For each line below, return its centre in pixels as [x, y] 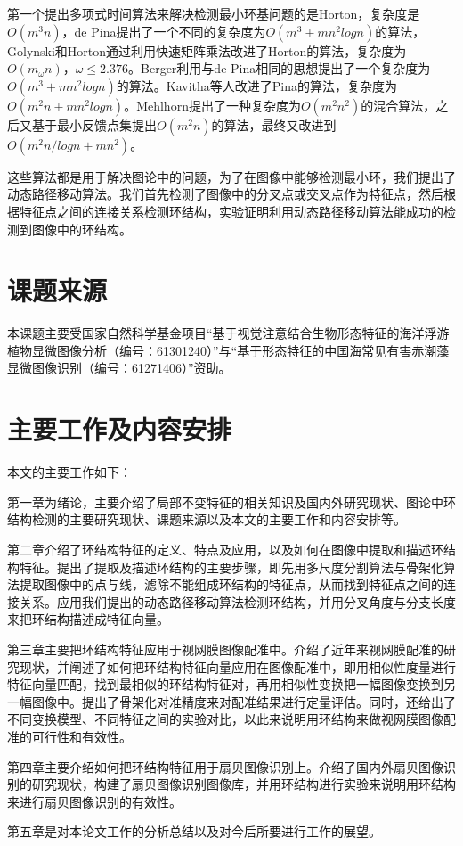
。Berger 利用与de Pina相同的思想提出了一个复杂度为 [280, 68]
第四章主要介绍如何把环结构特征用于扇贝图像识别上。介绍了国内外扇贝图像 [225, 766]
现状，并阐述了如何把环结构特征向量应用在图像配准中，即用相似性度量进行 [237, 666]
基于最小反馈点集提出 [94, 124]
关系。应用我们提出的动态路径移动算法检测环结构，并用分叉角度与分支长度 [237, 601]
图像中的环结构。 [81, 229]
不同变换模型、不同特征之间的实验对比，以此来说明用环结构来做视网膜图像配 [231, 719]
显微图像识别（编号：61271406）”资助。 [119, 368]
